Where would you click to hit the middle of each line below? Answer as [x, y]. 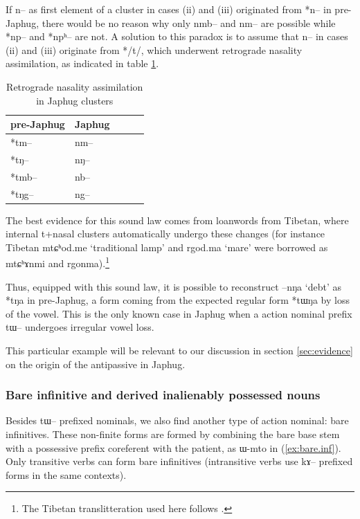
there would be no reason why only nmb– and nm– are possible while [189, 22]
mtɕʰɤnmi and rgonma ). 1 [58, 262]
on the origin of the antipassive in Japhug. [96, 364]
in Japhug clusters [75, 100]
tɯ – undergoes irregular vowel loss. [80, 327]
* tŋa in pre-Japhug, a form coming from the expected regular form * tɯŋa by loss [178, 300]
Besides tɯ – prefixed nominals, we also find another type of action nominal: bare [177, 420]
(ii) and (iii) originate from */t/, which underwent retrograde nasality [154, 49]
